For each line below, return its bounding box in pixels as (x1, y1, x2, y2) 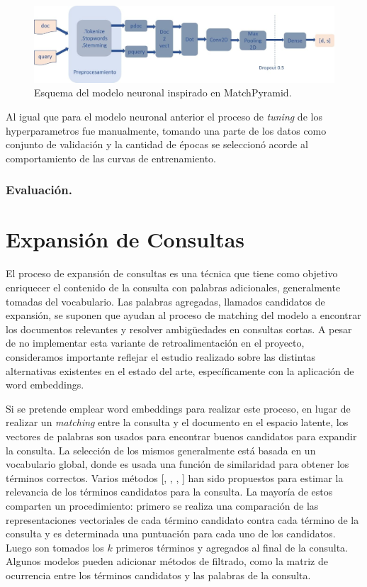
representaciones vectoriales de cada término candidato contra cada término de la (6, 512, 359, 527)
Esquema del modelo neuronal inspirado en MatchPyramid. (34, 85, 292, 100)
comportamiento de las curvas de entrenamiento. (6, 150, 216, 165)
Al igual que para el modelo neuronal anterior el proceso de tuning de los (6, 109, 322, 124)
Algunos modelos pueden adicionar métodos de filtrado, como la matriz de (6, 554, 328, 569)
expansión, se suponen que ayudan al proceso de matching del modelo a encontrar (6, 308, 361, 323)
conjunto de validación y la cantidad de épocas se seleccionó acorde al (6, 137, 308, 152)
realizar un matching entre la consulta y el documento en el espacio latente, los (6, 415, 349, 430)
